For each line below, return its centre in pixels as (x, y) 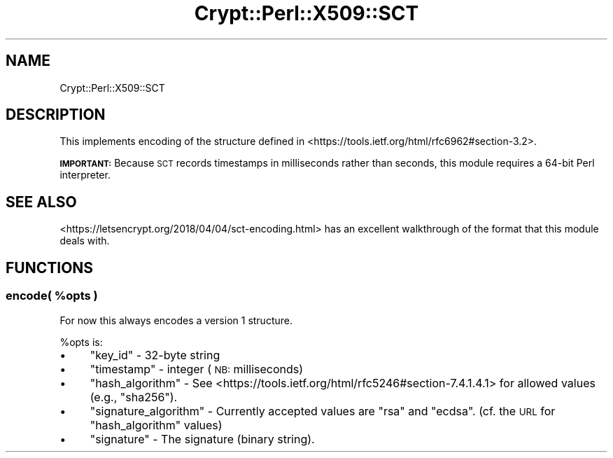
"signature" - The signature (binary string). (202, 439)
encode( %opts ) (52, 296)
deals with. (85, 241)
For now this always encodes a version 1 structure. (176, 320)
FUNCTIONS (50, 268)
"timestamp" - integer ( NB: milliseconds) (197, 369)
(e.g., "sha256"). (134, 397)
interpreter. (85, 175)
